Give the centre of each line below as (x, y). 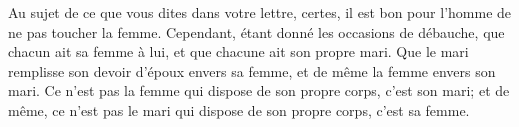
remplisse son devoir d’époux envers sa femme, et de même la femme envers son (252, 70)
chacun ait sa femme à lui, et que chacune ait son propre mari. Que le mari (238, 51)
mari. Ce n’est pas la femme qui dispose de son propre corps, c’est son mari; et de (259, 90)
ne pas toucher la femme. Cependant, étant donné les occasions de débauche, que (256, 31)
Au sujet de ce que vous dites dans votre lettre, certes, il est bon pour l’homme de (260, 12)
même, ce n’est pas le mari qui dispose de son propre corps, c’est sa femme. (239, 109)
